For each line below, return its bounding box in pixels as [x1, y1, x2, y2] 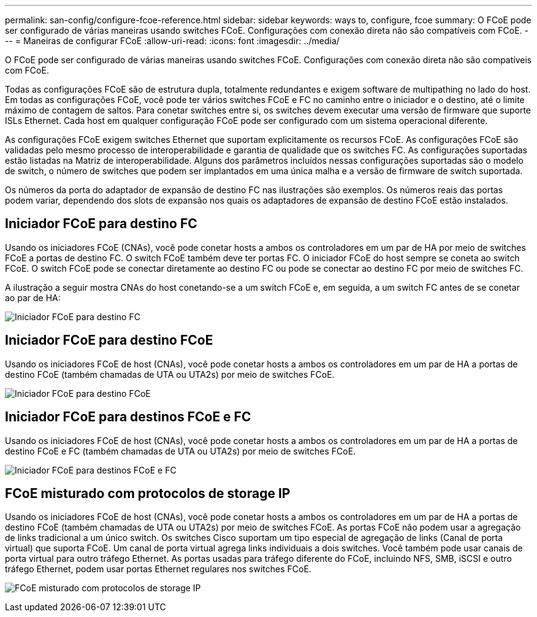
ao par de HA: [5, 292, 61, 303]
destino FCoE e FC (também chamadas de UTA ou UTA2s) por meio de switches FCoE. [5, 445, 356, 456]
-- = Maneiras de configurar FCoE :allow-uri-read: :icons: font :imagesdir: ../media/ [5, 36, 340, 46]
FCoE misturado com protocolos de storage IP [5, 485, 291, 501]
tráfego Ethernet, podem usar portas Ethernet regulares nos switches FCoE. [5, 564, 311, 575]
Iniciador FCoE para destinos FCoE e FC [5, 409, 251, 425]
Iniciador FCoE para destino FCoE [5, 332, 213, 348]
